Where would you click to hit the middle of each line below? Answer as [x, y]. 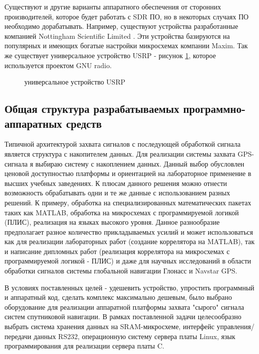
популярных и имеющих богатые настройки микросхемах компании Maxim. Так [126, 45]
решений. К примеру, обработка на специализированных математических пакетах [128, 202]
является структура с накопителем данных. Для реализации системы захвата [120, 153]
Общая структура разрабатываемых [92, 109]
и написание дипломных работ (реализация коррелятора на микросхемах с [117, 251]
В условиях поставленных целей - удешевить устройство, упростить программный [129, 287]
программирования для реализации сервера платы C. [85, 346]
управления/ [235, 326]
